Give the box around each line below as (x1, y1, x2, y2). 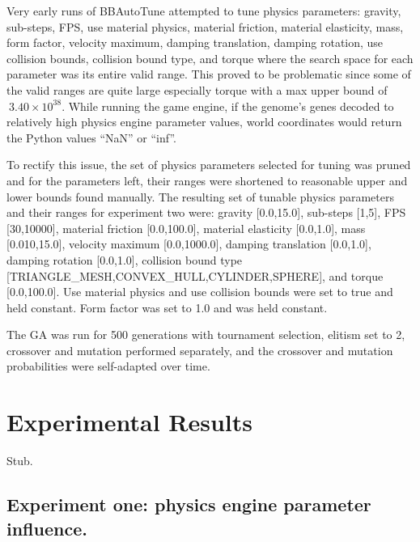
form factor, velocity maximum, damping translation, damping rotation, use (6, 34, 384, 51)
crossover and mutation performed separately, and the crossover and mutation (6, 341, 393, 358)
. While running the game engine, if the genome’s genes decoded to (62, 97, 394, 114)
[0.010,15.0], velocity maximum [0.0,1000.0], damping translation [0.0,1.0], (6, 235, 371, 252)
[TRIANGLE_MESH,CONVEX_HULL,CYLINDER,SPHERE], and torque (6, 267, 384, 284)
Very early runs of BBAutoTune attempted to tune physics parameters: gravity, (6, 2, 401, 19)
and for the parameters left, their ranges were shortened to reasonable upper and (6, 171, 408, 188)
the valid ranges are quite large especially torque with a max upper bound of (6, 81, 388, 98)
